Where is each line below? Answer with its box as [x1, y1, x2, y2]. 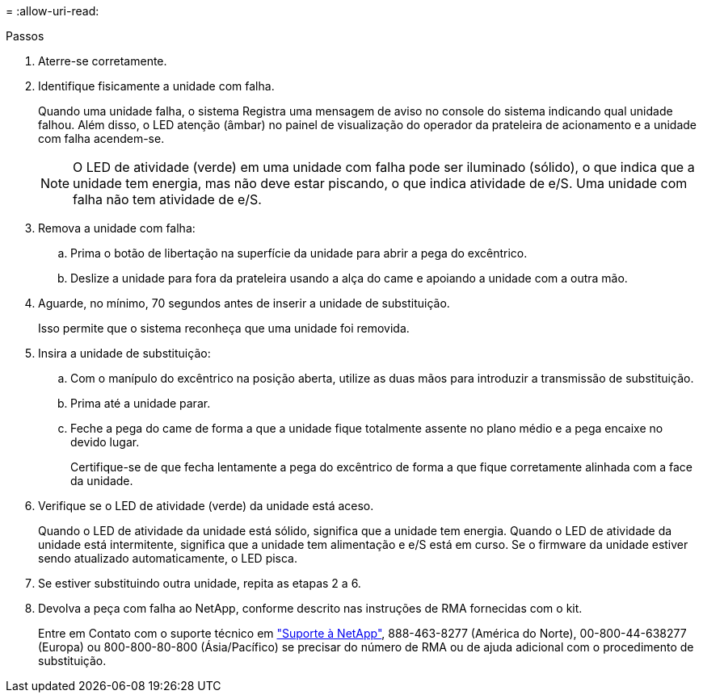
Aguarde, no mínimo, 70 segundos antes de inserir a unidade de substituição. [38, 296, 450, 310]
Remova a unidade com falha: [38, 221, 196, 235]
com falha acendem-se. [38, 132, 165, 145]
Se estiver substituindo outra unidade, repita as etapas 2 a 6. [38, 576, 361, 590]
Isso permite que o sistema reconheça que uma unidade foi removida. [38, 321, 410, 335]
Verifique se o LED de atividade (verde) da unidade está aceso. [38, 499, 374, 513]
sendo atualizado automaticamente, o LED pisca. [38, 551, 298, 565]
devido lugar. [70, 435, 140, 449]
